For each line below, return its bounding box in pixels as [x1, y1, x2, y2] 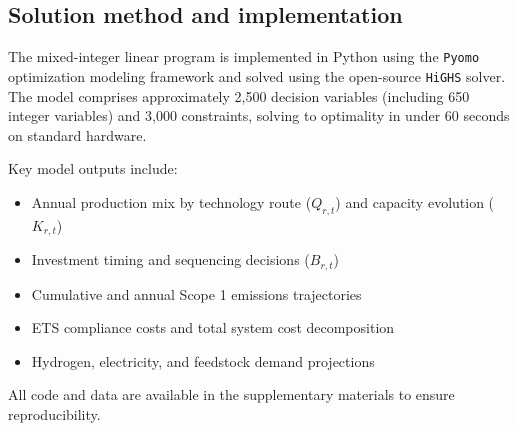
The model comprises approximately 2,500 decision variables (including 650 [8, 85, 470, 106]
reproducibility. [8, 403, 101, 424]
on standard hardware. [8, 124, 147, 145]
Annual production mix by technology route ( [31, 191, 312, 212]
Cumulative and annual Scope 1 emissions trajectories [31, 283, 362, 304]
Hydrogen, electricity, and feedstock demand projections [31, 350, 375, 371]
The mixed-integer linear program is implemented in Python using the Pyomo [8, 46, 480, 67]
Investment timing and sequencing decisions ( [31, 249, 310, 270]
